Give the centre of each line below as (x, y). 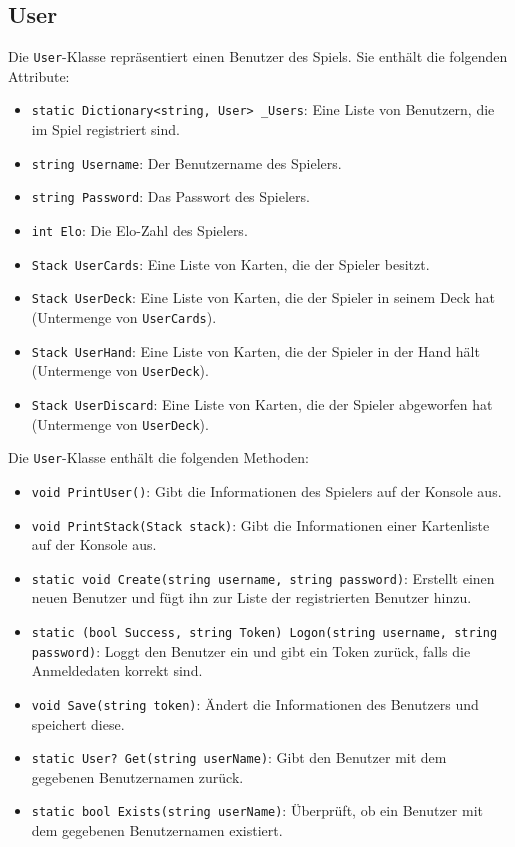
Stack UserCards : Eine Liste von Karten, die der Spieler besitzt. (230, 263)
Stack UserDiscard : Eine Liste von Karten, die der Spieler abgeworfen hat (262, 403)
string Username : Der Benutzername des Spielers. (186, 162)
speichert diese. (78, 723)
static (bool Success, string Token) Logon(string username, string (264, 633)
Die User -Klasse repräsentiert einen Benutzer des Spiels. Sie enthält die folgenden (258, 56)
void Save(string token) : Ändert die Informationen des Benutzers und (255, 703)
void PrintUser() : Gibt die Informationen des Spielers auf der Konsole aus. (266, 490)
